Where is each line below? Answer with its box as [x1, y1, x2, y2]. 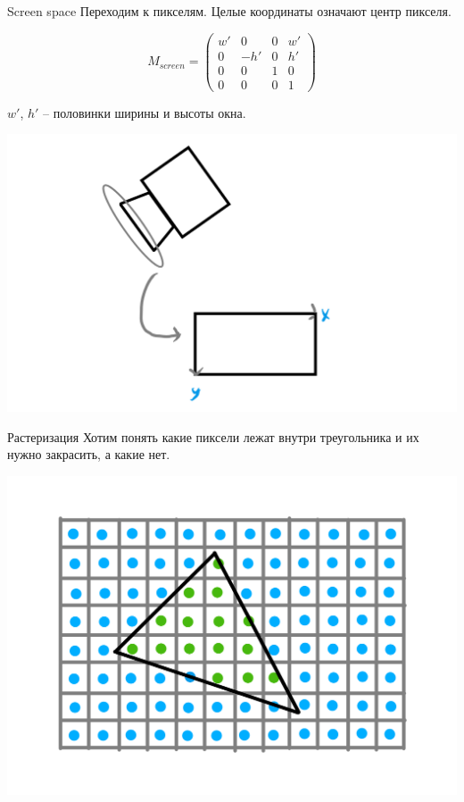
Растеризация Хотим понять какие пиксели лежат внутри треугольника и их [7, 427, 419, 446]
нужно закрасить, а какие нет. [7, 445, 170, 464]
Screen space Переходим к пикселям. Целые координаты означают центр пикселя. [7, 2, 452, 20]
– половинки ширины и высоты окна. [43, 103, 246, 121]
